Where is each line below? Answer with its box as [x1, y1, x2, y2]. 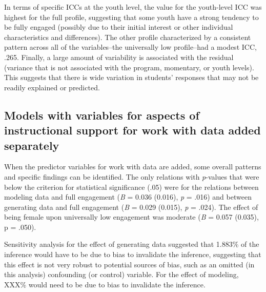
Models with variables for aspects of [4, 107, 199, 123]
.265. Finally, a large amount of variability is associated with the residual [4, 51, 234, 62]
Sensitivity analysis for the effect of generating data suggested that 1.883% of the [4, 239, 259, 249]
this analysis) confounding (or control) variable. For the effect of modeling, [4, 269, 239, 280]
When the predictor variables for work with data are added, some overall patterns [4, 161, 261, 172]
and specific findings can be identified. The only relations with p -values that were [4, 171, 259, 182]
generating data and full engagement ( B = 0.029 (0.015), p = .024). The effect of [4, 201, 258, 212]
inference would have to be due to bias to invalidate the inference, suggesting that [4, 249, 261, 260]
